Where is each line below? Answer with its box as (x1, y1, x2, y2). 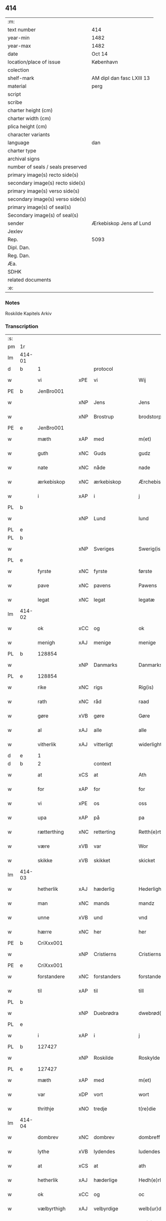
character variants (7, 131, 50, 138)
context (93, 760, 112, 767)
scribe (7, 99, 22, 106)
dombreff (138, 1134, 161, 1141)
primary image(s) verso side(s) (7, 187, 80, 194)
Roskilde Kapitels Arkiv (5, 310, 52, 317)
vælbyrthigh (38, 1205, 66, 1212)
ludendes (138, 1148, 161, 1155)
